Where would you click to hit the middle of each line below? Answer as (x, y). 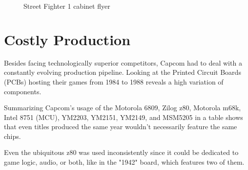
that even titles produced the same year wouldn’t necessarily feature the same (121, 127)
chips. (12, 136)
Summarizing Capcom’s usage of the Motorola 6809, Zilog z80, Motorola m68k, (123, 108)
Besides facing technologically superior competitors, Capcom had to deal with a (123, 62)
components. (23, 91)
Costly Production (67, 39)
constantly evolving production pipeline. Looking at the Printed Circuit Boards (123, 72)
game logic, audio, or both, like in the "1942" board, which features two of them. (124, 162)
